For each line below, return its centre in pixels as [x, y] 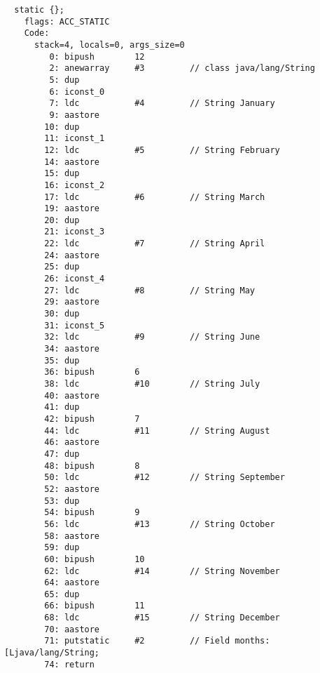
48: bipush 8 [92, 466]
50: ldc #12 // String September [165, 478]
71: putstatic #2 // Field [137, 641]
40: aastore [72, 395]
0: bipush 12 [97, 56]
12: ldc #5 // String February [162, 150]
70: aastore [72, 629]
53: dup [62, 501]
